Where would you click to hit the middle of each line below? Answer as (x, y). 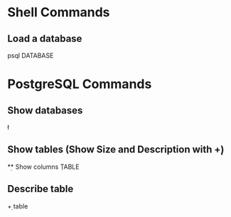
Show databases (45, 110)
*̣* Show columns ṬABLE (43, 167)
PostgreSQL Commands (80, 84)
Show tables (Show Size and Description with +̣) (116, 150)
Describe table (41, 189)
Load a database (45, 39)
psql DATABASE (31, 55)
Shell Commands (59, 12)
